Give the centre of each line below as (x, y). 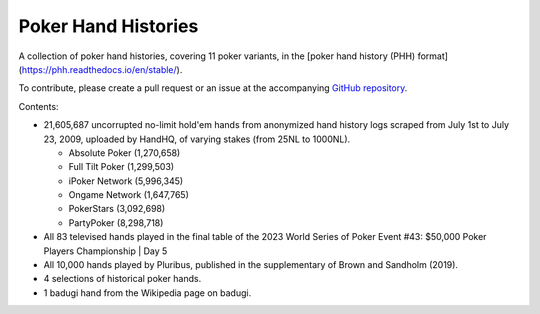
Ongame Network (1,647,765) (129, 195)
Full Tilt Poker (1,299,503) (121, 167)
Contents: (38, 106)
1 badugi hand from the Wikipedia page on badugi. (147, 292)
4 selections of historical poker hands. (122, 279)
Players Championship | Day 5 (105, 251)
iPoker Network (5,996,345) (126, 181)
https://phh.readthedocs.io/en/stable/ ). (102, 69)
